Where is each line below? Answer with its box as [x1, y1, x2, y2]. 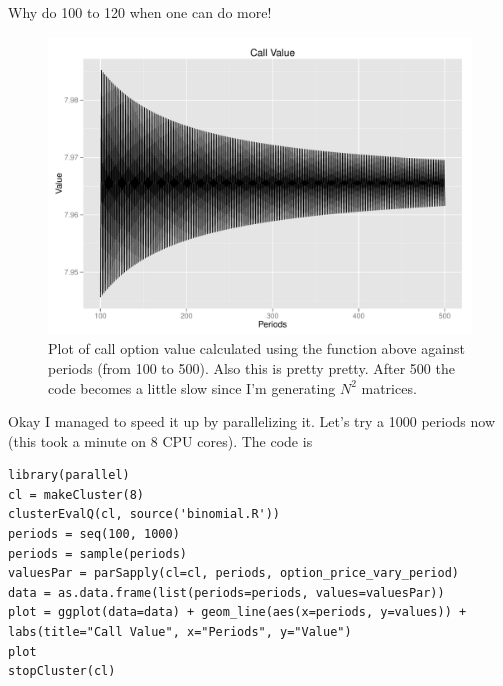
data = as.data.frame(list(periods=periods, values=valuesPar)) [8, 585, 445, 600]
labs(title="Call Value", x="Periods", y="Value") [8, 625, 352, 640]
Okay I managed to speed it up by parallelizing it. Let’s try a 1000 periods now [8, 411, 496, 432]
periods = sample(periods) [8, 546, 187, 561]
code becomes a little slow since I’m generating [48, 377, 336, 398]
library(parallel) [8, 468, 130, 483]
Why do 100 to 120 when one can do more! [8, 2, 272, 22]
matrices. [361, 377, 417, 398]
